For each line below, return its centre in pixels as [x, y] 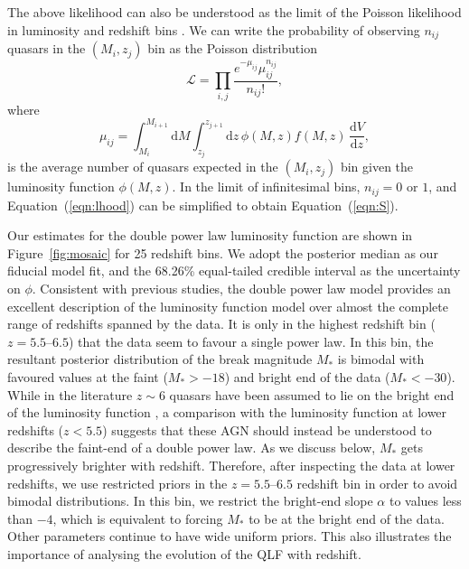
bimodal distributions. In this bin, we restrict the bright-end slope [190, 501]
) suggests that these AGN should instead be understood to [267, 429]
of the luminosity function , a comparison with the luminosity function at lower [227, 412]
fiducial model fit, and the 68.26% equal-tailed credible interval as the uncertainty [234, 271]
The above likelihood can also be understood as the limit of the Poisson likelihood [234, 12]
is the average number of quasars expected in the [143, 167]
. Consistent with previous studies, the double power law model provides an [241, 289]
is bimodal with [381, 359]
